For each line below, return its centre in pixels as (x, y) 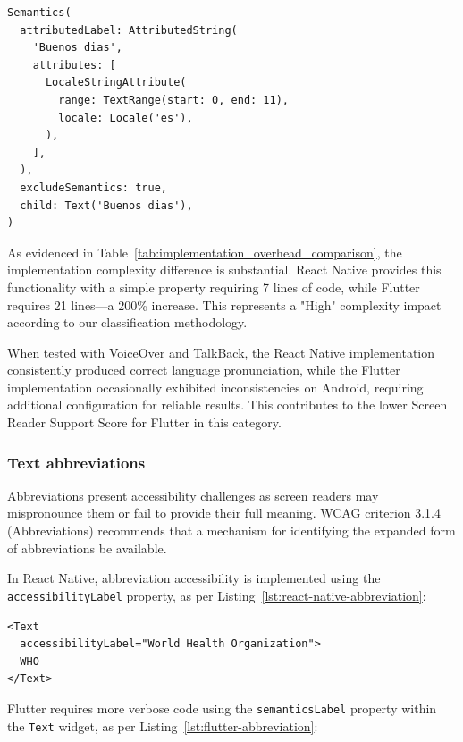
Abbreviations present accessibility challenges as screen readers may (193, 495)
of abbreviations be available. (87, 548)
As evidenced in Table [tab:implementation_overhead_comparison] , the (205, 252)
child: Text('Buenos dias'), (106, 205)
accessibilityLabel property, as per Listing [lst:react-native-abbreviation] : (217, 595)
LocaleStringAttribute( (116, 83)
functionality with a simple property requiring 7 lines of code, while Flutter (214, 287)
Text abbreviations (76, 462)
